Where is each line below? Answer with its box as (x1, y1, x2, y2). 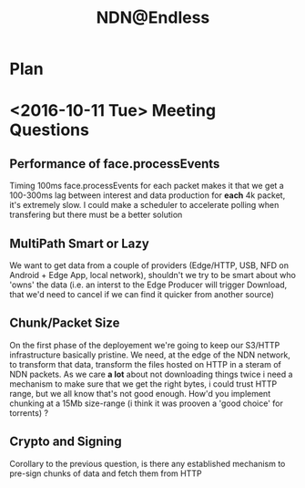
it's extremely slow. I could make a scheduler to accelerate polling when (9, 200, 280, 211)
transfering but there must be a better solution (9, 209, 183, 221)
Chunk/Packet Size (9, 316, 120, 331)
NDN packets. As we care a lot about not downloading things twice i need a (9, 369, 293, 379)
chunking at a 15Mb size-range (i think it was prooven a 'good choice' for (9, 398, 284, 409)
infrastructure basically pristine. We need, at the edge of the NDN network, (9, 349, 291, 360)
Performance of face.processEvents (9, 156, 220, 171)
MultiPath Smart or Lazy (9, 235, 150, 251)
